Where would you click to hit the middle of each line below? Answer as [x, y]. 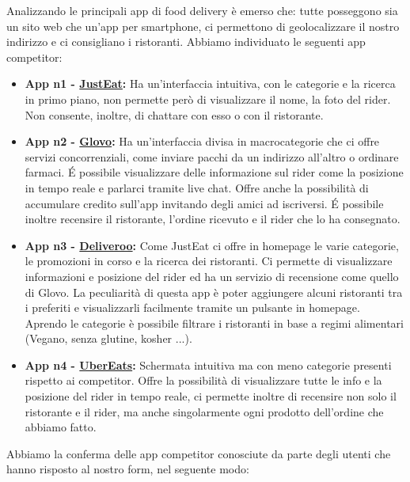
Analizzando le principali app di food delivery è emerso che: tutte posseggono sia [202, 10]
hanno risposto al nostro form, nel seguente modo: [128, 469]
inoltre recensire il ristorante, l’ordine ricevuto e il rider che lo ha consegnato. [213, 219]
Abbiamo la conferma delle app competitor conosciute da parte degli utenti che [199, 453]
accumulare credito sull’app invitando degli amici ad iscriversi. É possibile [204, 203]
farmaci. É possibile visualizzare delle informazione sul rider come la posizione [214, 172]
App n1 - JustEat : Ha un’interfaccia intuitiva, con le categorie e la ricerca [210, 83]
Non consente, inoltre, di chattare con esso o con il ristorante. [174, 114]
